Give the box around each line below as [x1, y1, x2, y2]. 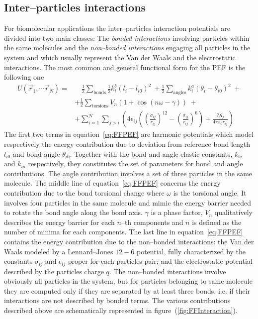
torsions [91, 104, 109, 109]
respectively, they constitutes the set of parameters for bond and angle [28, 158, 243, 169]
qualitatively [214, 207, 253, 217]
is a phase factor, [151, 207, 203, 217]
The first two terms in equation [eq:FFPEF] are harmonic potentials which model [4, 129, 254, 139]
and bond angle [12, 148, 60, 159]
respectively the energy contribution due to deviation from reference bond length [4, 139, 251, 149]
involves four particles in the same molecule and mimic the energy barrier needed [4, 197, 252, 208]
